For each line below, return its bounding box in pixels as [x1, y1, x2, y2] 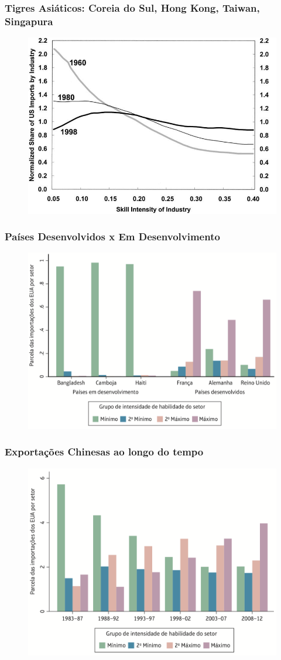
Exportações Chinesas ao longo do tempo [5, 444, 204, 459]
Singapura [5, 13, 53, 28]
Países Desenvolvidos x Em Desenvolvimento [5, 229, 220, 244]
